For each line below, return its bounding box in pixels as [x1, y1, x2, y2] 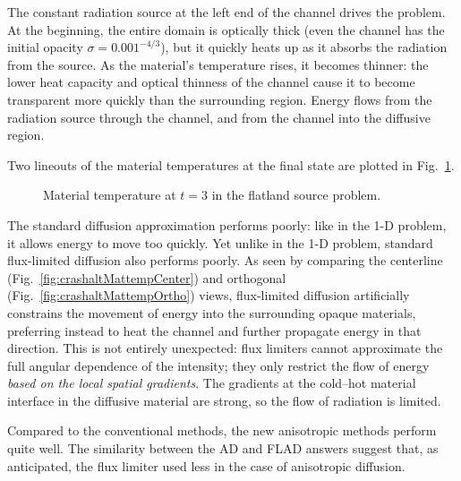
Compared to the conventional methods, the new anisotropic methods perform [7, 421, 437, 440]
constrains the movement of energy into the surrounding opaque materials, [7, 303, 416, 322]
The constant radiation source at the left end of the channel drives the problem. [7, 3, 446, 21]
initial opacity [7, 38, 83, 56]
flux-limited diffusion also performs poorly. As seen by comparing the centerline [7, 251, 443, 270]
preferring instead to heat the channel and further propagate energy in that [7, 321, 422, 339]
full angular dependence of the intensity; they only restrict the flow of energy [7, 356, 430, 374]
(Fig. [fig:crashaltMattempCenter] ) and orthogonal [7, 268, 286, 287]
